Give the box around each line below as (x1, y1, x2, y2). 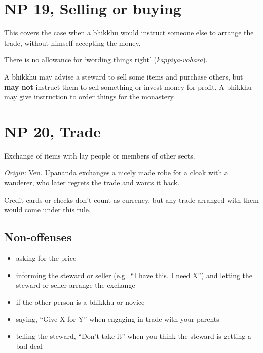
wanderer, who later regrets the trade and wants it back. (4, 177, 180, 187)
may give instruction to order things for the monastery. (4, 91, 175, 102)
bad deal (16, 340, 43, 351)
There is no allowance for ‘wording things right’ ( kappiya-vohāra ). (4, 54, 208, 65)
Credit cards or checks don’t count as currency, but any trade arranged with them (4, 194, 259, 205)
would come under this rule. (4, 204, 91, 215)
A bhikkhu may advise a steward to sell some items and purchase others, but (4, 71, 243, 82)
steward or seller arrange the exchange (16, 280, 135, 290)
